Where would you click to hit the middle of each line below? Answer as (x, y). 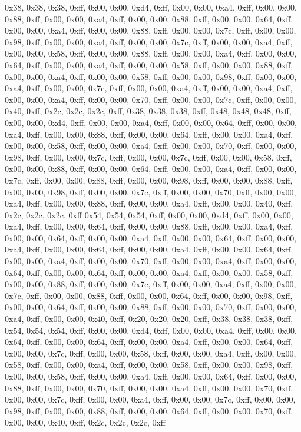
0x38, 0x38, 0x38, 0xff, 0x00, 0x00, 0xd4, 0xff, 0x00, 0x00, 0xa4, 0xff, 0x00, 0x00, (151, 7)
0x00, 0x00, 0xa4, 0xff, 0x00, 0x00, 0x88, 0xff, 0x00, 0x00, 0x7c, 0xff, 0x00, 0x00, (150, 30)
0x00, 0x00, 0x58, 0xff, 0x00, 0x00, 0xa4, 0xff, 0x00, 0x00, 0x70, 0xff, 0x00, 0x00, (151, 146)
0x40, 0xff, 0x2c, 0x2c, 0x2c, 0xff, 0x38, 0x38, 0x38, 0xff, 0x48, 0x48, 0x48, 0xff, (148, 111)
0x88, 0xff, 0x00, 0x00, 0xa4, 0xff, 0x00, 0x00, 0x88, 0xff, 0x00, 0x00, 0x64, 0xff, (149, 19)
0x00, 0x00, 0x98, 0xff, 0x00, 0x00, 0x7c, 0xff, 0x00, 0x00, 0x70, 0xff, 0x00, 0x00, (150, 192)
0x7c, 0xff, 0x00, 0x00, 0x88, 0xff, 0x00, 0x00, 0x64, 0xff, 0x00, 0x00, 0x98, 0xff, (149, 295)
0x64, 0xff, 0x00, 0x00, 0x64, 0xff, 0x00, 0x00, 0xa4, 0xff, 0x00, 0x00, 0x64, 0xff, (149, 342)
